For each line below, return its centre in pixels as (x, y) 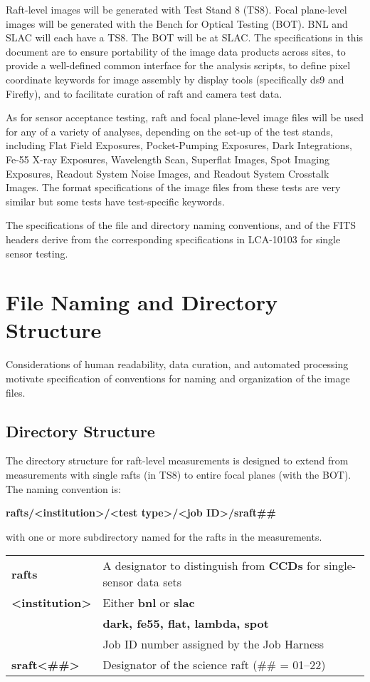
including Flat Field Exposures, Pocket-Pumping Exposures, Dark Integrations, (179, 145)
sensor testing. (37, 253)
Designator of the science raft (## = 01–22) (214, 665)
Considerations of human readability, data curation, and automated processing (177, 364)
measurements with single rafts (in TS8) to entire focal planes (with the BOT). (179, 474)
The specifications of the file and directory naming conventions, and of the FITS (181, 225)
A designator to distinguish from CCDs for (212, 566)
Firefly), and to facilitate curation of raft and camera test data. (144, 93)
